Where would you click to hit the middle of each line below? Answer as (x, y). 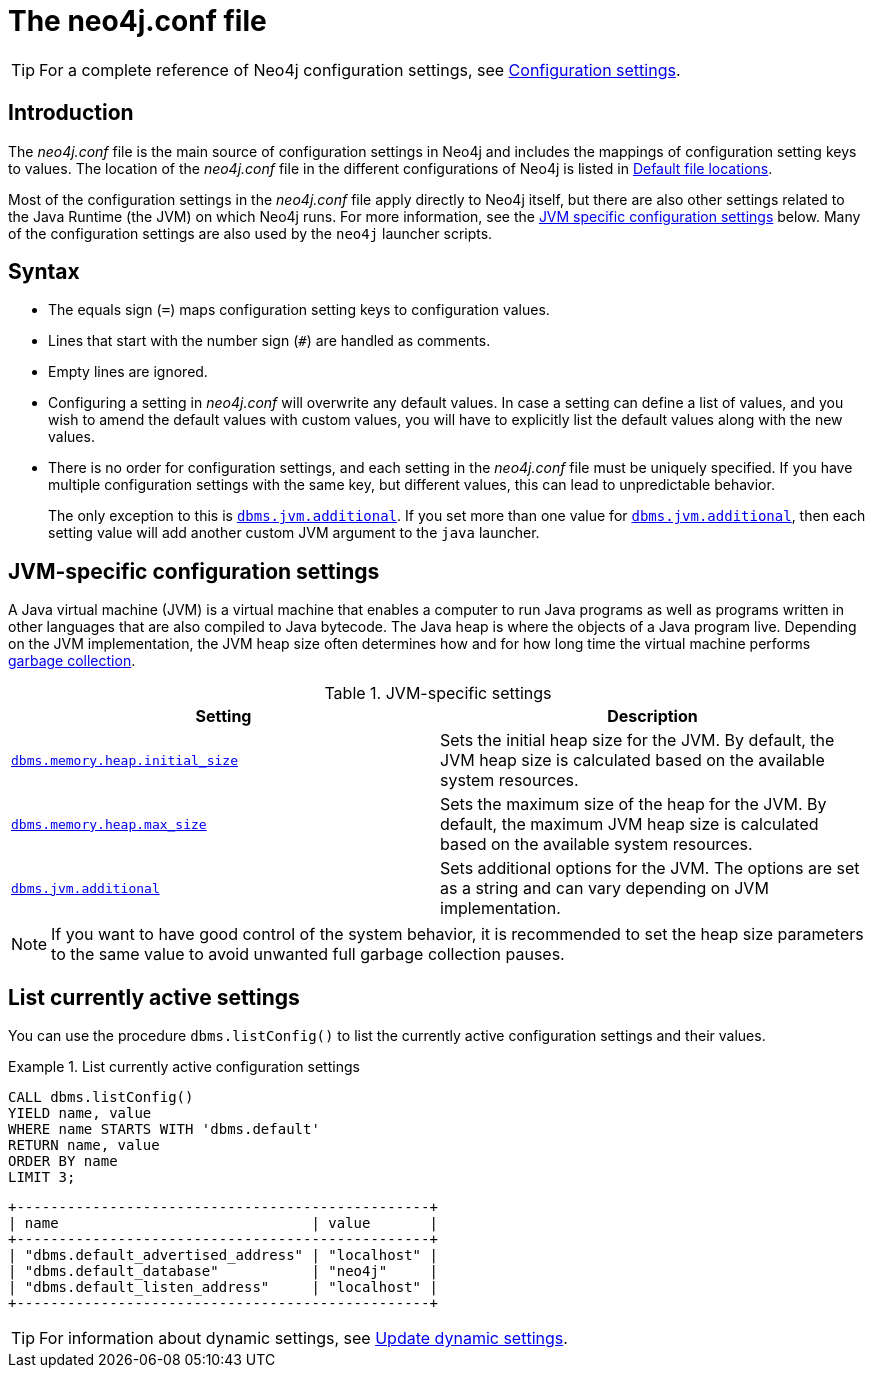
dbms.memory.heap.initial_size (124, 760)
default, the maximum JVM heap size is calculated (629, 824)
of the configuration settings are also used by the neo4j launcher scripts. (250, 233)
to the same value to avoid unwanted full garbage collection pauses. (308, 954)
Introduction (71, 113)
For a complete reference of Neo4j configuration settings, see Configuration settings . (360, 69)
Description (652, 716)
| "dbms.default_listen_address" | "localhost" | (223, 1287)
